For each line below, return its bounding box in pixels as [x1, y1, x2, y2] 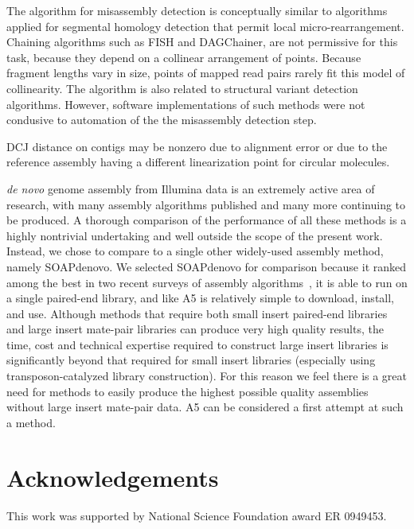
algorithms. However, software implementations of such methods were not [6, 95, 365, 112]
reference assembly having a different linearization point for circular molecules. [6, 154, 390, 170]
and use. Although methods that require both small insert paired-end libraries [6, 305, 388, 321]
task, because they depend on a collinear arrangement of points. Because [6, 49, 361, 65]
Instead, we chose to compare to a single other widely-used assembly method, [6, 243, 384, 259]
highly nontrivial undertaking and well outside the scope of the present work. [6, 227, 383, 243]
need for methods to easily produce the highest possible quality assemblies [6, 383, 369, 399]
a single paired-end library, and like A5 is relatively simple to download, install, [6, 290, 395, 306]
